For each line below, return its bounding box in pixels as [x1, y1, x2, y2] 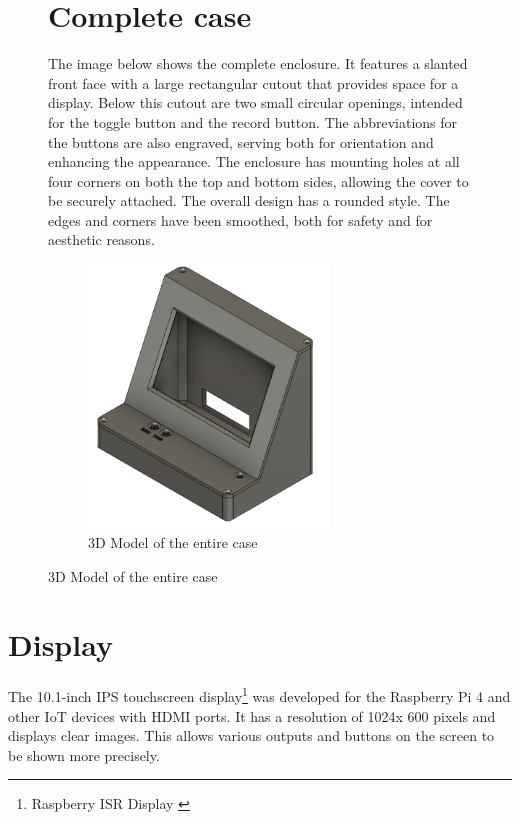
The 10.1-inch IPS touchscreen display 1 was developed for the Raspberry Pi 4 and [8, 683, 511, 706]
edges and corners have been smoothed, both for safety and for [48, 209, 433, 230]
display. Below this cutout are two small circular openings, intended [48, 92, 463, 113]
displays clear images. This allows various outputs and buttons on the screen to [8, 725, 495, 746]
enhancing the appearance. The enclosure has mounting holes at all [48, 151, 460, 172]
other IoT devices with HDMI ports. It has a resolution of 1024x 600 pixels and [8, 705, 496, 726]
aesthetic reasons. [48, 229, 155, 250]
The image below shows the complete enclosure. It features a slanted [48, 53, 468, 74]
